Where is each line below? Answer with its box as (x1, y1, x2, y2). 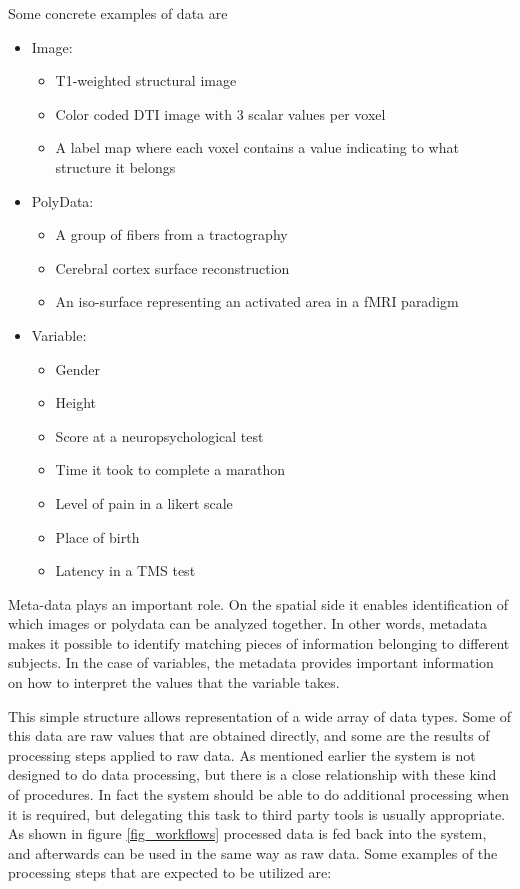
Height (55, 392, 97, 413)
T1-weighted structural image (55, 70, 237, 91)
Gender (55, 358, 101, 379)
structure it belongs (55, 156, 176, 177)
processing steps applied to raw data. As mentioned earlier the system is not (8, 744, 476, 765)
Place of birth (55, 526, 140, 547)
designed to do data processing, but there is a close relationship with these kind (8, 764, 497, 785)
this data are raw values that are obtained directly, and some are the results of (8, 725, 490, 746)
